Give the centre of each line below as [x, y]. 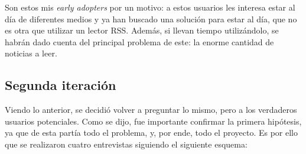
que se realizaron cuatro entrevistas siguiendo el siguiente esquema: [126, 144]
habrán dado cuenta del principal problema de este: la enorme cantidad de [139, 41]
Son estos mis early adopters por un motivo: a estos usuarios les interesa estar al [150, 7]
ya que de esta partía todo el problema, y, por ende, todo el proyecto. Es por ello [151, 133]
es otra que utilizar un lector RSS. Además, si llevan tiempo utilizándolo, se [142, 30]
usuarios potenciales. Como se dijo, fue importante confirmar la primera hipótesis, [153, 121]
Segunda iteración [61, 85]
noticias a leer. [31, 53]
